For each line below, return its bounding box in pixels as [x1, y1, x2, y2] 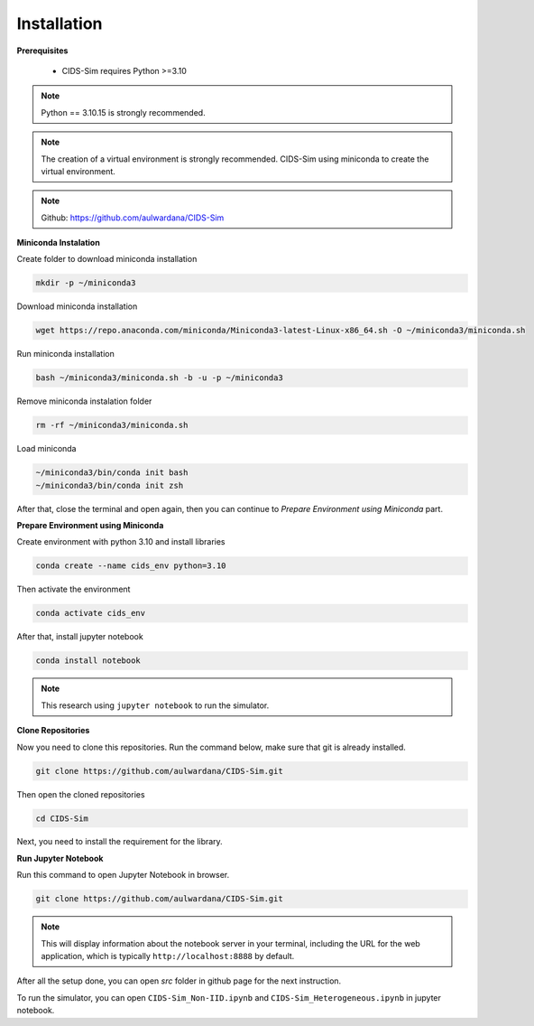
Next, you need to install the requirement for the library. [16, 836, 223, 847]
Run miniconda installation [16, 349, 115, 359]
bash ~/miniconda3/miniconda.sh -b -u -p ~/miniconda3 [35, 373, 283, 383]
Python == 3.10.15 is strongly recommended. [41, 107, 207, 117]
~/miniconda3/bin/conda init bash [35, 468, 189, 478]
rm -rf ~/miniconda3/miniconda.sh [35, 420, 189, 431]
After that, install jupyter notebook [16, 631, 143, 642]
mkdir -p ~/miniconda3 [35, 278, 136, 288]
